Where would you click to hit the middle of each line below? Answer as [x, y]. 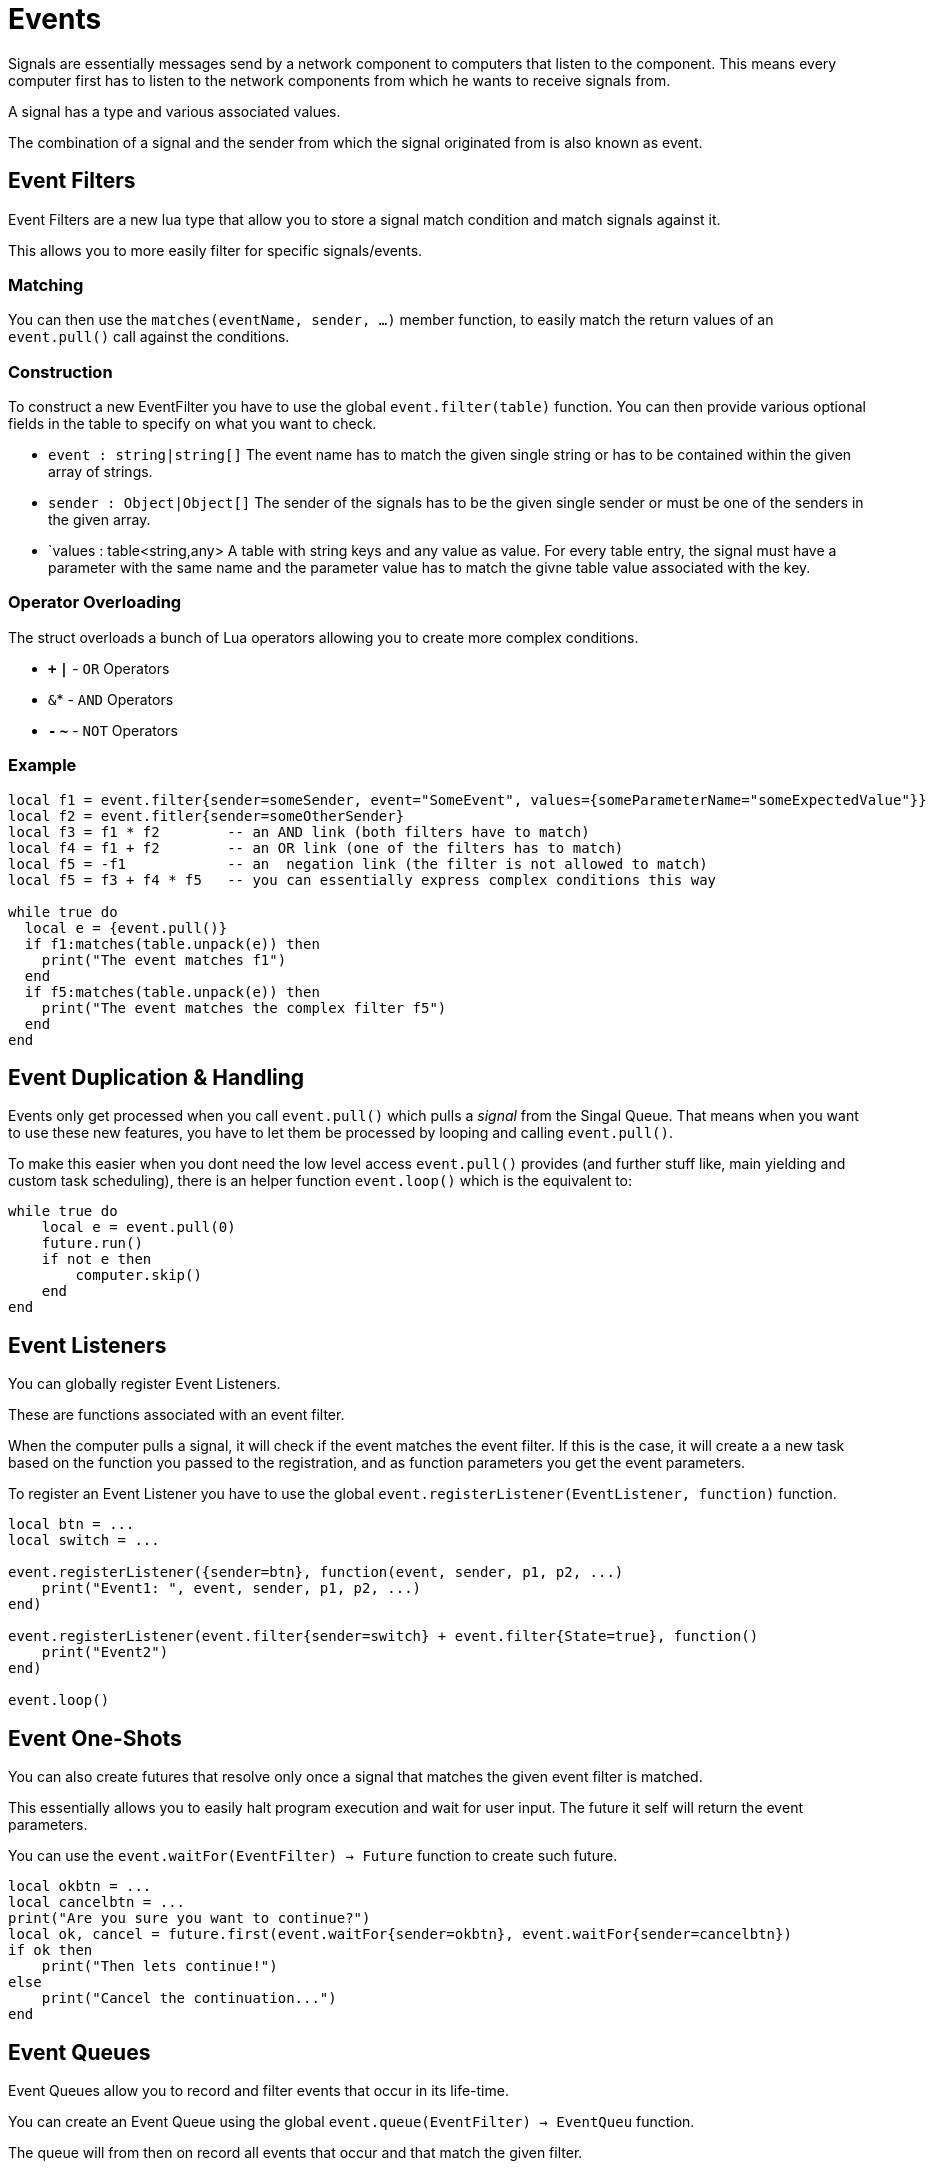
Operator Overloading [95, 602]
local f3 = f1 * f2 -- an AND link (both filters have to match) [299, 831]
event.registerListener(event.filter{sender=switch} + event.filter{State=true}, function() [383, 1636]
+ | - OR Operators [109, 668]
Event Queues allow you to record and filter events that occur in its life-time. [258, 2090]
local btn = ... [71, 1524]
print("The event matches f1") [164, 959]
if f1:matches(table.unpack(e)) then [172, 943]
